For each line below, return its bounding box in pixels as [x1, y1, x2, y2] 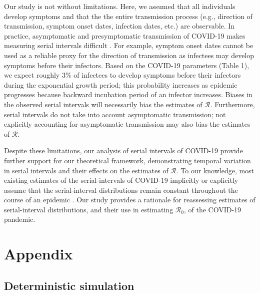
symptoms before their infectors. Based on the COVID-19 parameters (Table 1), [4, 60, 249, 70]
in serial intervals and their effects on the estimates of [4, 165, 168, 175]
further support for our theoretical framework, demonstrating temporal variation [4, 155, 251, 165]
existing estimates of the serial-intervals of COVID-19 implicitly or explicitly [4, 175, 238, 185]
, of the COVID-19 [183, 204, 241, 214]
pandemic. [4, 214, 35, 224]
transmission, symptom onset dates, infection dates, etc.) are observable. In [4, 21, 235, 31]
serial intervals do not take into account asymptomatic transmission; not [4, 109, 226, 119]
